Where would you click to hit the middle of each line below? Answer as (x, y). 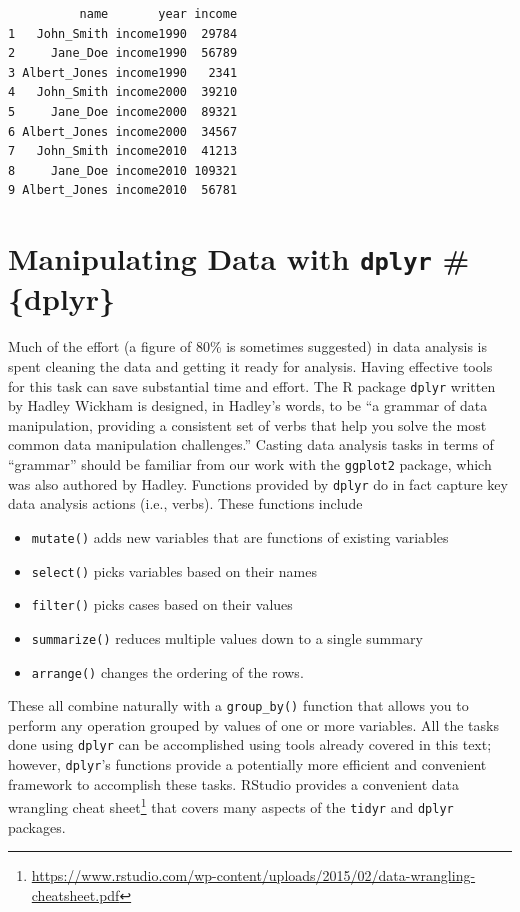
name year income (158, 14)
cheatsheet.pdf (75, 894)
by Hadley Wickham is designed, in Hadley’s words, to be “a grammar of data (248, 405)
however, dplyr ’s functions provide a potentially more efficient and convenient (247, 764)
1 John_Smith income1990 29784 (123, 33)
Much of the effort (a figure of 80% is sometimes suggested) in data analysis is (247, 346)
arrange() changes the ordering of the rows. (167, 671)
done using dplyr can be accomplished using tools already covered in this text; (250, 744)
